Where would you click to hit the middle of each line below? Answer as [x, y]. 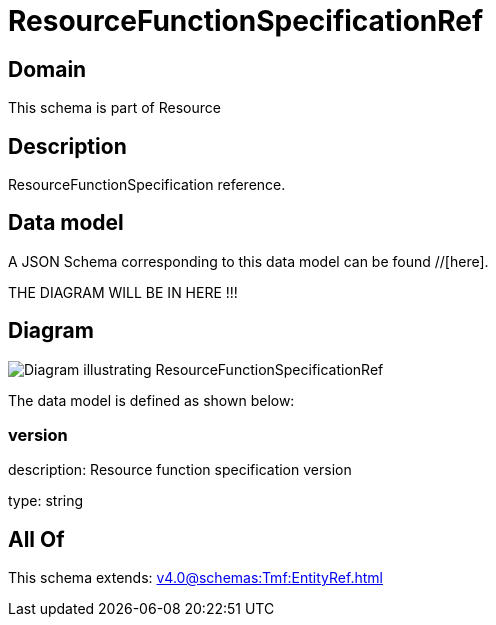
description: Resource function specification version [180, 470]
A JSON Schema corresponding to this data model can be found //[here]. [248, 261]
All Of [36, 539]
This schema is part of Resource [114, 108]
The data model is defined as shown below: [151, 400]
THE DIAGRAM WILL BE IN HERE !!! [123, 292]
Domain [47, 69]
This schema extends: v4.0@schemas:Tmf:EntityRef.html [195, 578]
